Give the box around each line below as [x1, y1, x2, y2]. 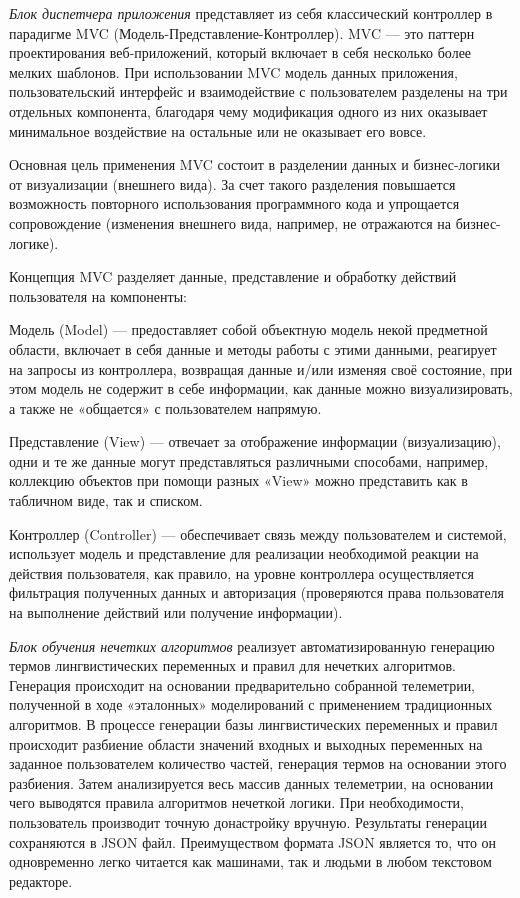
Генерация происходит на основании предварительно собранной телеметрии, [9, 674, 476, 695]
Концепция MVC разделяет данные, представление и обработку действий [9, 266, 457, 287]
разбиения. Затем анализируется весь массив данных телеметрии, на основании [9, 772, 494, 793]
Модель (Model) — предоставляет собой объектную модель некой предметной [9, 319, 488, 340]
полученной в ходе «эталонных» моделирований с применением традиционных [9, 694, 493, 715]
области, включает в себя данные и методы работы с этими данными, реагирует [9, 338, 497, 359]
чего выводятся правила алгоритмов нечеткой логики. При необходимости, [9, 792, 464, 813]
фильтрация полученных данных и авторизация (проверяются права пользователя [9, 582, 505, 603]
